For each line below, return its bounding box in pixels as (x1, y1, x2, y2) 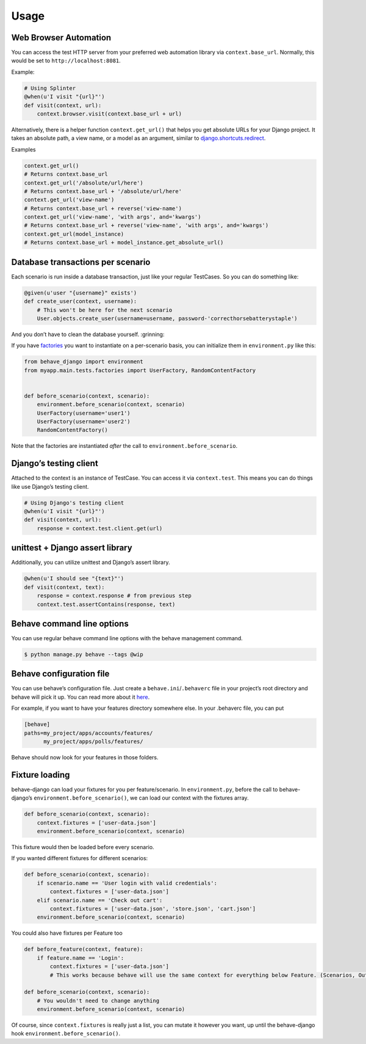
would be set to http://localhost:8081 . (11, 57, 121, 64)
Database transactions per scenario (11, 257, 151, 267)
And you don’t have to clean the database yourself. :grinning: (11, 330, 165, 338)
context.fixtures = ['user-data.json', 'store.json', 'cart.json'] (49, 905, 256, 912)
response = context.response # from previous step (37, 593, 192, 599)
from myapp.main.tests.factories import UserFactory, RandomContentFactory (24, 367, 256, 374)
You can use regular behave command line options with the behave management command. (11, 635, 243, 641)
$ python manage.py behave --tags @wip (24, 651, 143, 658)
